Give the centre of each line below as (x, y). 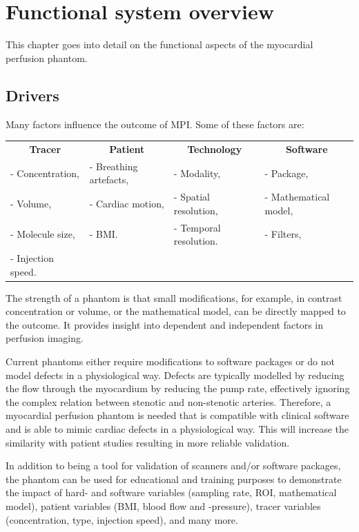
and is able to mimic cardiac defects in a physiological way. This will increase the (177, 429)
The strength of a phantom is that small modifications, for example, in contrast (174, 297)
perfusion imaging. (45, 338)
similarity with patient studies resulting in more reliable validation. (148, 442)
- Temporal (197, 227)
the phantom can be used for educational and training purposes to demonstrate (174, 479)
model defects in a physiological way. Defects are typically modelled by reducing (175, 375)
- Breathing (114, 166)
